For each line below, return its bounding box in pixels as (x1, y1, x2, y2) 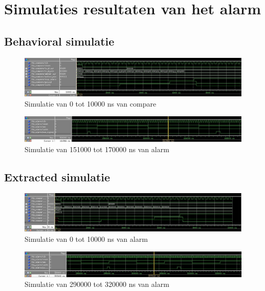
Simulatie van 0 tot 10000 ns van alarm (25, 233, 148, 244)
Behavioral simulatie (4, 33, 115, 49)
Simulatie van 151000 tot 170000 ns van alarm (25, 143, 169, 154)
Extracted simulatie (4, 169, 111, 184)
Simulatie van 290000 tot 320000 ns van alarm (25, 279, 169, 289)
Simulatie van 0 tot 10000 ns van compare (25, 98, 157, 109)
